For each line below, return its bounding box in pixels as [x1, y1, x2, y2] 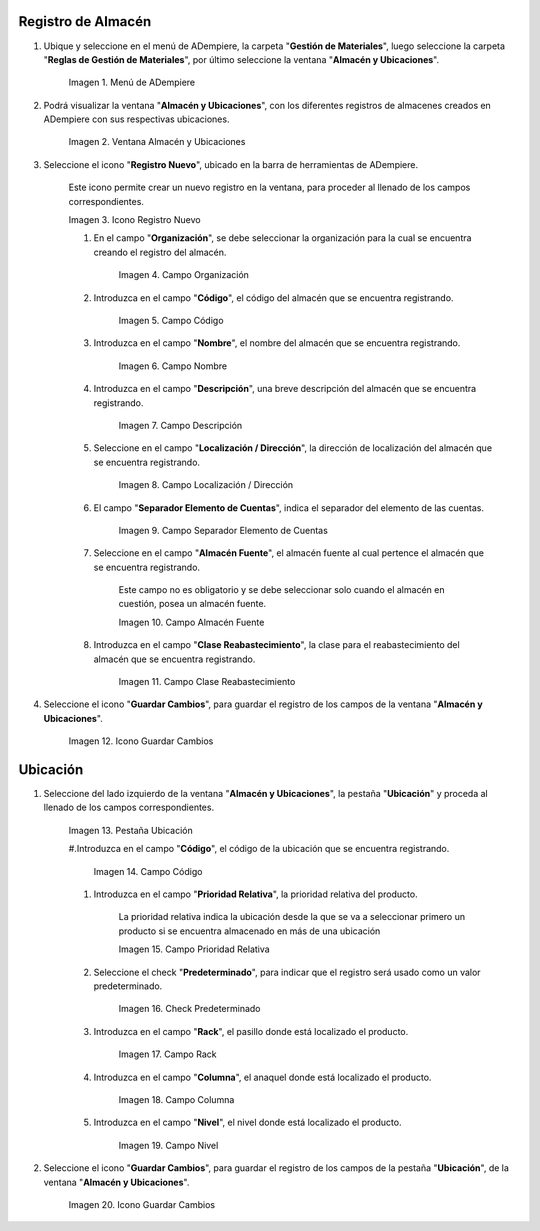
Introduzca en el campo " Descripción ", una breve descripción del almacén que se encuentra [93, 383, 477, 395]
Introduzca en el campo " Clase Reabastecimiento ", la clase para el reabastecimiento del [93, 639, 460, 651]
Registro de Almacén [18, 13, 152, 30]
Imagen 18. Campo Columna [118, 1093, 235, 1105]
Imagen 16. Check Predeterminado [118, 1003, 261, 1015]
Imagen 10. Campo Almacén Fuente [118, 616, 265, 628]
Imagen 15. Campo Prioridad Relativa [118, 943, 270, 955]
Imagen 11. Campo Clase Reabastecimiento [118, 676, 296, 688]
